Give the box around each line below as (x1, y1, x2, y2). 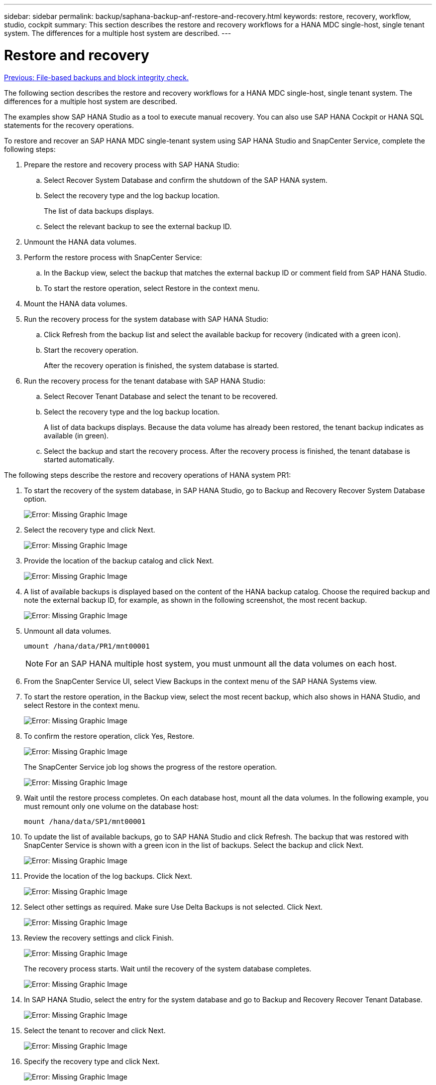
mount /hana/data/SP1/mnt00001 (24, 817, 146, 825)
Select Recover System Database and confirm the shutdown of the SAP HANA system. (44, 175, 327, 184)
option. (24, 494, 47, 503)
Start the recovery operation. (44, 345, 138, 354)
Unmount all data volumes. (24, 626, 111, 635)
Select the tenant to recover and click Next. (24, 1026, 166, 1035)
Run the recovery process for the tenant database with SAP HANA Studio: (24, 376, 266, 385)
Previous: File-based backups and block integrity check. (4, 73, 189, 82)
